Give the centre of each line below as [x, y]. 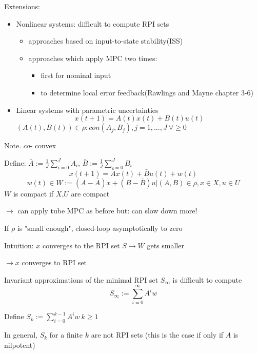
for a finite [66, 335]
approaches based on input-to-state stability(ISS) [106, 41]
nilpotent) [20, 345]
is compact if [33, 193]
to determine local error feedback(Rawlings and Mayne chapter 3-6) [147, 92]
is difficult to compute [207, 279]
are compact [90, 193]
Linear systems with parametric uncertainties [87, 110]
